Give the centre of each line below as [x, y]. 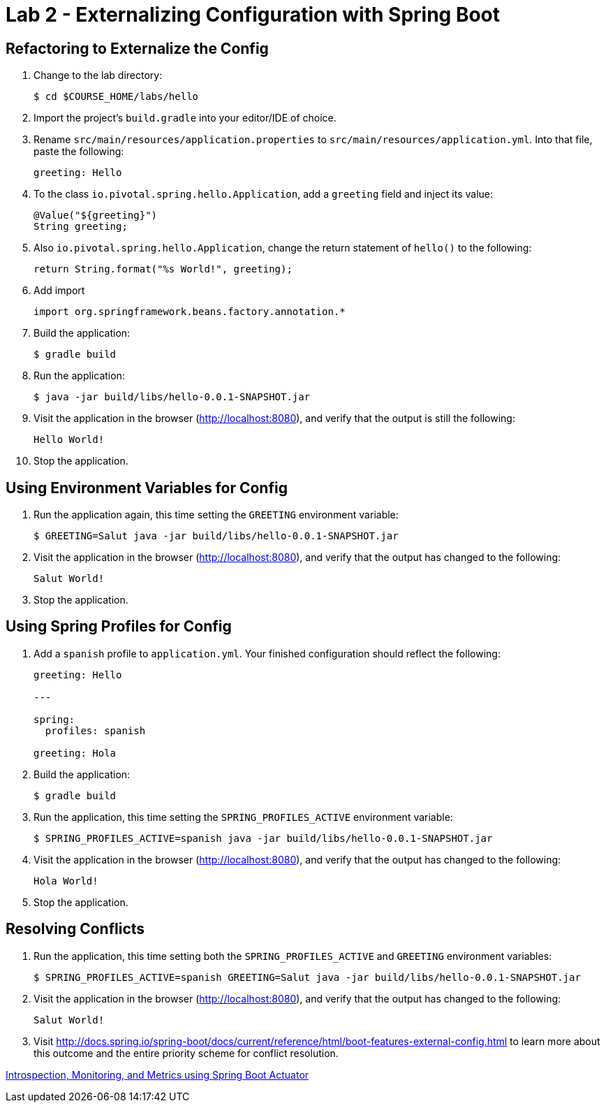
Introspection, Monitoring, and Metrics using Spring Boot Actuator [157, 1074]
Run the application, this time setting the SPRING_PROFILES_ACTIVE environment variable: [243, 817]
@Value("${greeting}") [96, 216]
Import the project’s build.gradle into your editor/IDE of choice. [185, 118]
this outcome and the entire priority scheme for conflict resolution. [186, 1053]
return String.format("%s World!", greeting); [163, 269]
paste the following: [79, 152]
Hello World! [69, 440]
